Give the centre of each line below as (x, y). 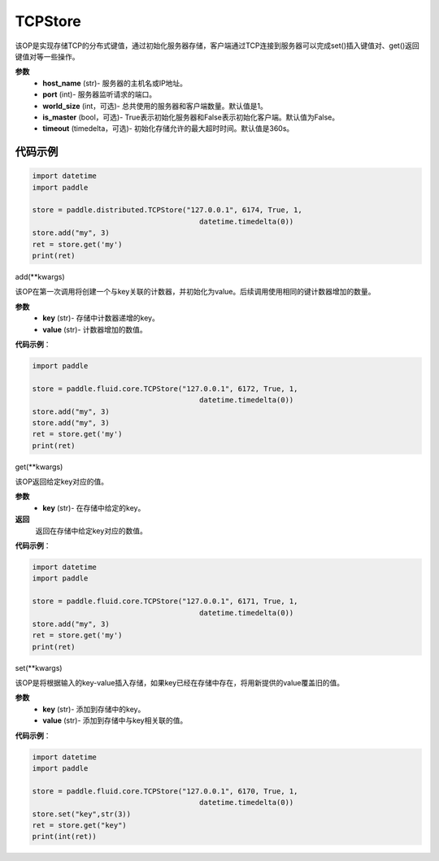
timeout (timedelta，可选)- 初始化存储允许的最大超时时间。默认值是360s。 (168, 128)
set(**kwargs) (39, 667)
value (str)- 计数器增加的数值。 (95, 329)
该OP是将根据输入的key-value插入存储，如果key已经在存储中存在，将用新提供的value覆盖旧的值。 (180, 683)
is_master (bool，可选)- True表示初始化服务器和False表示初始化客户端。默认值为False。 (191, 117)
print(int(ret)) (65, 837)
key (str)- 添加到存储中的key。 (94, 709)
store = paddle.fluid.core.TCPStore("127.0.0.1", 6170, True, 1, (165, 791)
